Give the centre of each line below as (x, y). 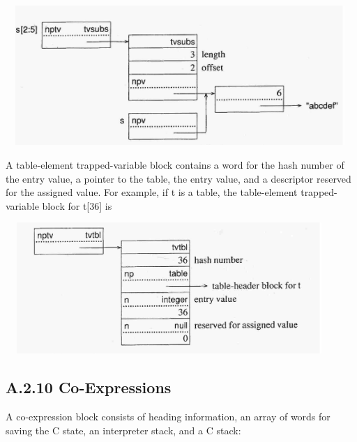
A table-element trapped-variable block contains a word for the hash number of (175, 164)
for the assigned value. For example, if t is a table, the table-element (152, 192)
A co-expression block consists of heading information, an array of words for (168, 416)
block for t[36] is (77, 205)
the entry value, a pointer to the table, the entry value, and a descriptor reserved (178, 178)
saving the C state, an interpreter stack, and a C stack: (123, 430)
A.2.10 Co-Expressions (89, 387)
